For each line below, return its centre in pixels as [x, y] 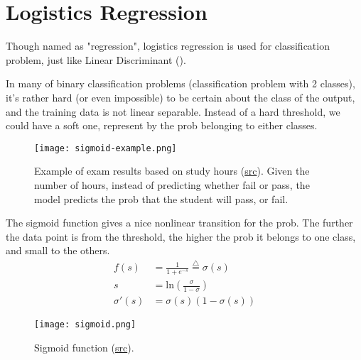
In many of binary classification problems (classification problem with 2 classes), [180, 83]
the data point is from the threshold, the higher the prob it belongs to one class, [181, 236]
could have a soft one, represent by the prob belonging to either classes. [162, 125]
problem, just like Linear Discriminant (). [96, 59]
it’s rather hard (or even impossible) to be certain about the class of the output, [180, 97]
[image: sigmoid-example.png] [106, 148]
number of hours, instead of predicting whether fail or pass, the [172, 184]
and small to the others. [58, 250]
